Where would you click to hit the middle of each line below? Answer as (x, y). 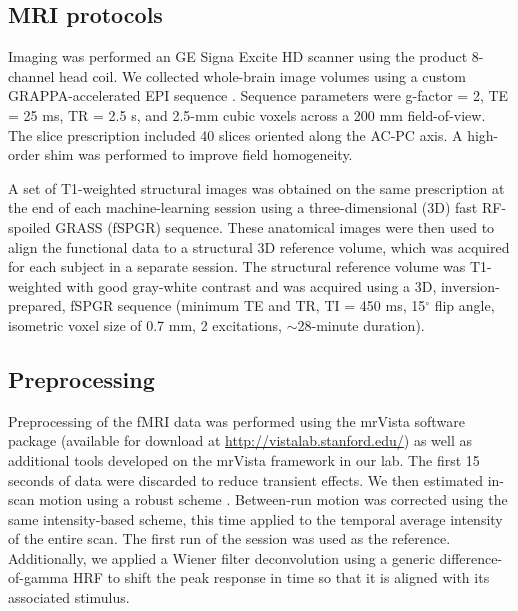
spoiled (29, 226)
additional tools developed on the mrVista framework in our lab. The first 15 (244, 459)
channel (31, 75)
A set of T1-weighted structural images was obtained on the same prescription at (256, 187)
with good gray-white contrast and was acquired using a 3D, (251, 285)
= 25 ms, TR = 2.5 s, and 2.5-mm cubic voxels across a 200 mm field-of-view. (247, 114)
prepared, (37, 305)
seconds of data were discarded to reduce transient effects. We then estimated (245, 479)
